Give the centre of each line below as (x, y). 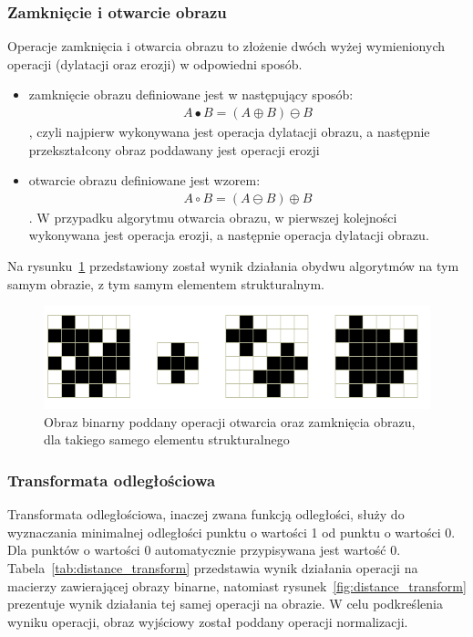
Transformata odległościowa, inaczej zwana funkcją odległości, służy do (206, 514)
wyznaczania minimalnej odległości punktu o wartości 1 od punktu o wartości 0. (231, 532)
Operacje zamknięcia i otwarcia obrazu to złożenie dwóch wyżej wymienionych (226, 46)
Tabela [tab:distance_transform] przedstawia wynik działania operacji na (213, 567)
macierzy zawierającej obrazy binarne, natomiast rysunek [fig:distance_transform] (237, 585)
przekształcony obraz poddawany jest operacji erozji (174, 149)
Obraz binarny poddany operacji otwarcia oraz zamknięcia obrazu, (230, 421)
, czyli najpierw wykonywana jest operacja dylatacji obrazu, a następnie (229, 132)
